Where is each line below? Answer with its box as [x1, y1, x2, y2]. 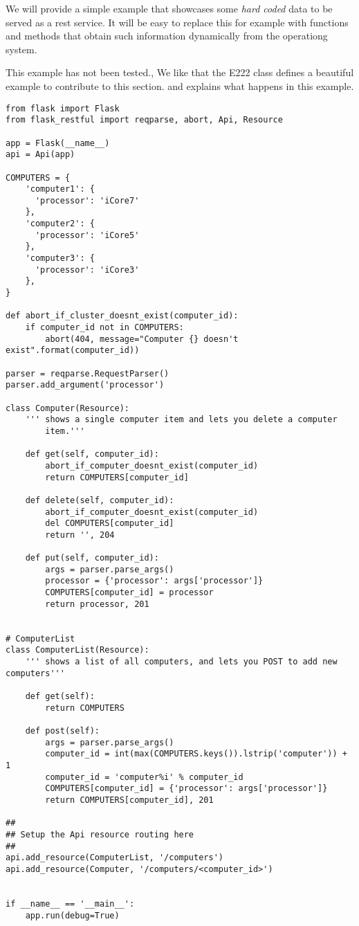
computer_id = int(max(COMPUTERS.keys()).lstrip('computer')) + [45, 749, 347, 759]
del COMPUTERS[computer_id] [45, 518, 174, 529]
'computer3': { [25, 253, 95, 264]
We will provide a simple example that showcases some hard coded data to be [6, 1, 333, 15]
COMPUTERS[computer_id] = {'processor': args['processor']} [45, 783, 328, 794]
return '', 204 [45, 529, 115, 540]
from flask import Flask [6, 103, 120, 114]
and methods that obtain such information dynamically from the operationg [6, 28, 328, 43]
